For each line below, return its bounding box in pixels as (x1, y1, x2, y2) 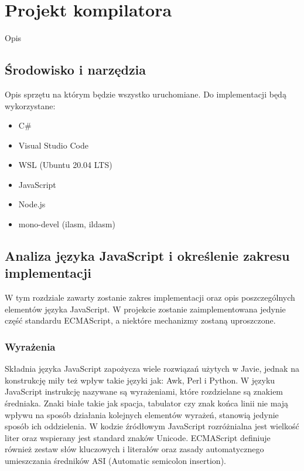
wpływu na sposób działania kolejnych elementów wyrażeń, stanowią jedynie (5, 408, 279, 420)
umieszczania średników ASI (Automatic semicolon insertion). (5, 455, 226, 467)
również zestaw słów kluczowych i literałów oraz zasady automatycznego (5, 443, 264, 455)
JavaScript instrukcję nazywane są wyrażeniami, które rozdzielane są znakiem (5, 385, 283, 398)
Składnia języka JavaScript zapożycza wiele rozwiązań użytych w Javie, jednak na (5, 362, 299, 375)
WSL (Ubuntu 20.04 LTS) (18, 159, 112, 171)
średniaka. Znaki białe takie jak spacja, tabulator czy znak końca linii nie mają (5, 397, 289, 409)
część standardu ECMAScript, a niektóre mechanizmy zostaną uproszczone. (5, 314, 276, 327)
